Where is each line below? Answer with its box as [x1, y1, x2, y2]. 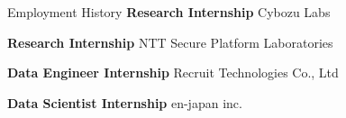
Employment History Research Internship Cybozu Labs [7, 3, 331, 21]
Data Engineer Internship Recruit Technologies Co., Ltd [7, 63, 339, 82]
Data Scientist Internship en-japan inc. [7, 93, 242, 112]
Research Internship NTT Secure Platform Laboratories [7, 32, 333, 51]
